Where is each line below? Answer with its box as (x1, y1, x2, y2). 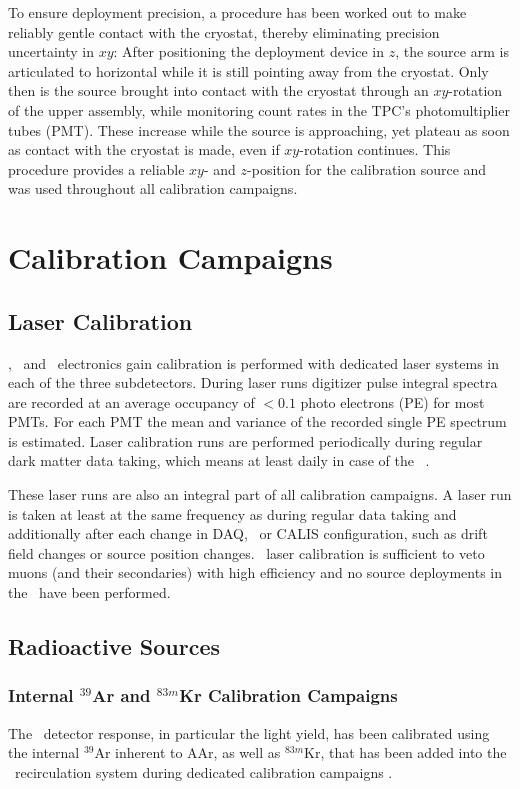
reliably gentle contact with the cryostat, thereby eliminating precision (8, 21, 440, 42)
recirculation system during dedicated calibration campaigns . (14, 761, 393, 782)
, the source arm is (395, 41, 509, 62)
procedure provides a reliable (8, 158, 185, 179)
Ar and (92, 683, 151, 708)
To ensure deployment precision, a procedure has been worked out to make (8, 2, 467, 22)
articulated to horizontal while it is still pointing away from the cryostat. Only (8, 60, 489, 81)
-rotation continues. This (299, 139, 451, 160)
